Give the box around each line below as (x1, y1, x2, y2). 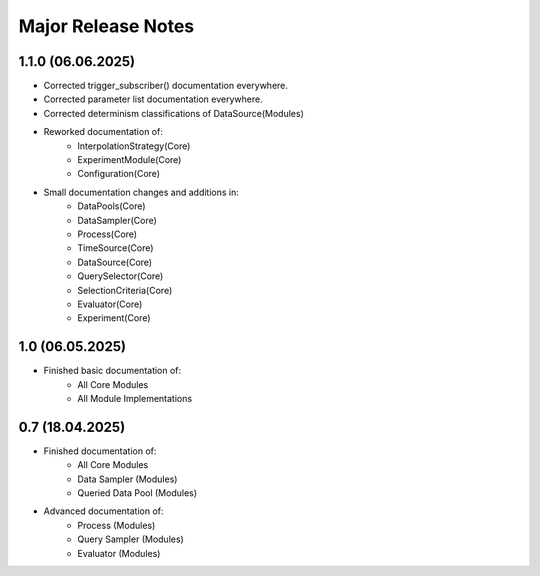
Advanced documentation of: (43, 505, 164, 517)
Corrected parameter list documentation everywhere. (43, 93, 264, 105)
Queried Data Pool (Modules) (77, 487, 198, 499)
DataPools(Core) (77, 200, 146, 212)
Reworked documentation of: (43, 126, 164, 138)
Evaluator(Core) (77, 298, 143, 310)
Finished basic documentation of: (43, 365, 182, 377)
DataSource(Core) (77, 256, 153, 268)
